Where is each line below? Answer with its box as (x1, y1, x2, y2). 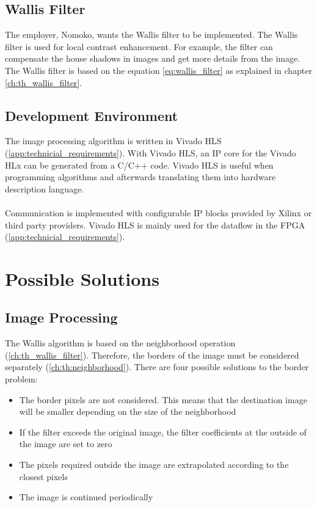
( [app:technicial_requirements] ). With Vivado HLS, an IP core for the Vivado (5, 146, 296, 159)
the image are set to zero (19, 437, 112, 450)
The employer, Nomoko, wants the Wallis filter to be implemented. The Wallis (5, 28, 298, 41)
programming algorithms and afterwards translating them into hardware (5, 170, 276, 183)
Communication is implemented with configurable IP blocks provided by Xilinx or (5, 206, 312, 219)
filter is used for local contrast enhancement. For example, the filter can (5, 40, 273, 53)
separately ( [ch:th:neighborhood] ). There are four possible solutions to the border (5, 360, 309, 373)
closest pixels (19, 470, 68, 483)
